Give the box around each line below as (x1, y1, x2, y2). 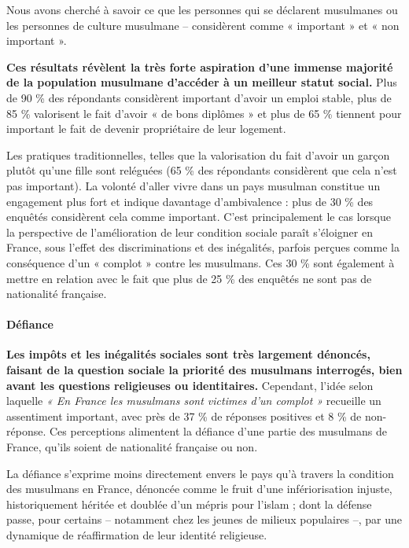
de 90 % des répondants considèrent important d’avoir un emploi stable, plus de (6, 89, 392, 105)
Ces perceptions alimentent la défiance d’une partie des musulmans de (49, 423, 387, 440)
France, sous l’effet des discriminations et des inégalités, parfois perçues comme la (6, 239, 400, 256)
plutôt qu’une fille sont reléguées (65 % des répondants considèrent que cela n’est (6, 162, 397, 178)
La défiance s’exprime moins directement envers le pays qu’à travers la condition (6, 465, 394, 481)
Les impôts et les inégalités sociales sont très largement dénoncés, (6, 346, 370, 362)
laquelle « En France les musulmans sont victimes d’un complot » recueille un (6, 392, 381, 409)
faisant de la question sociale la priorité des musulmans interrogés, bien (6, 362, 403, 378)
